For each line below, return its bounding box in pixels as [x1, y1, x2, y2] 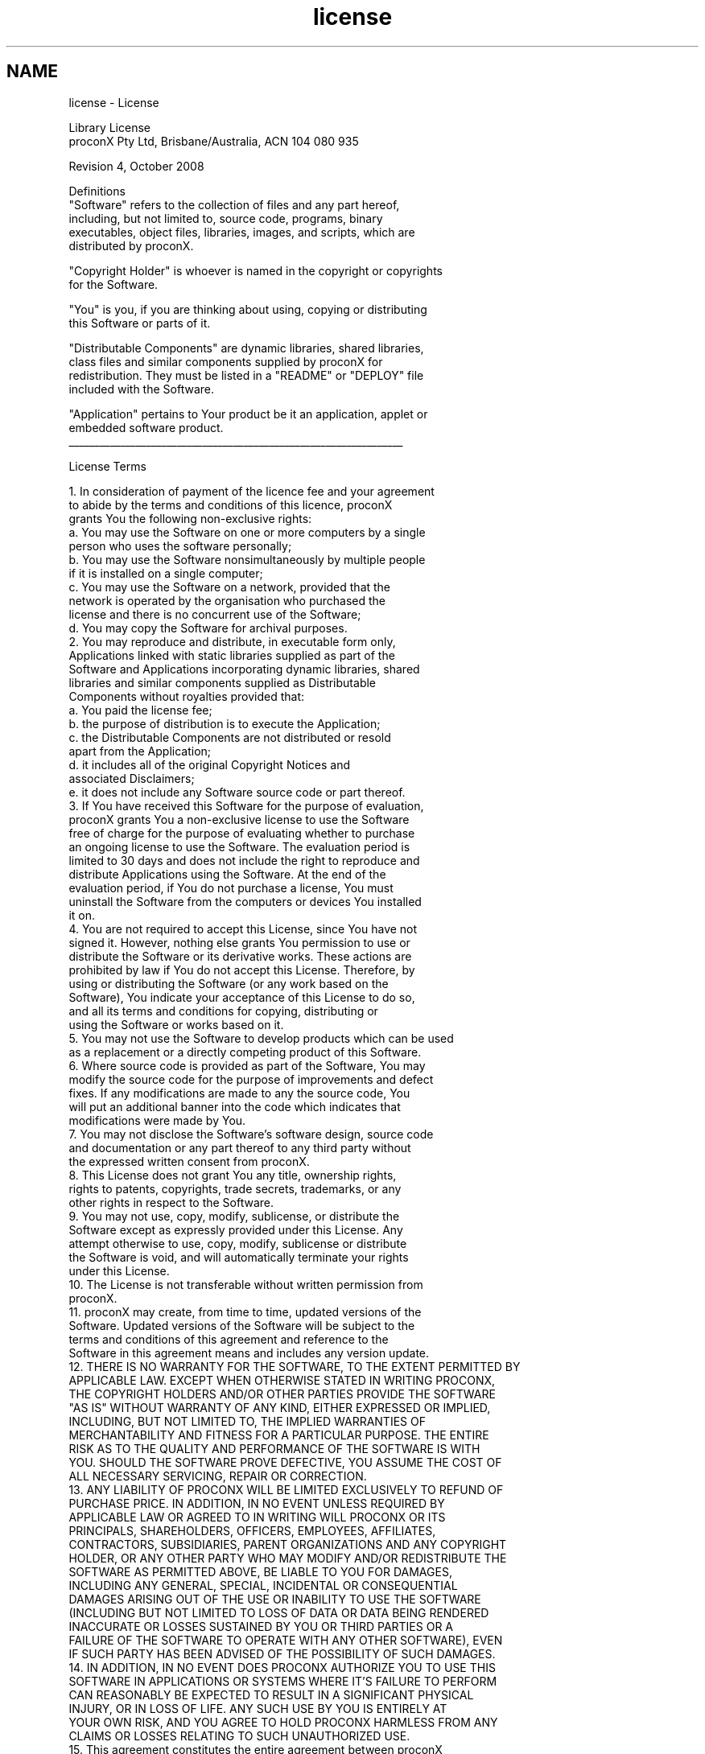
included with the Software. [68, 381, 214, 396]
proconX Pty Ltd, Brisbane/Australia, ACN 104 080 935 [68, 134, 359, 148]
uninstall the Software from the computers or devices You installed [68, 894, 422, 908]
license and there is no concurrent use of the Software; [68, 607, 361, 621]
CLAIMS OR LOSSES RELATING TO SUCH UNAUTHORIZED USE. [68, 1728, 410, 1743]
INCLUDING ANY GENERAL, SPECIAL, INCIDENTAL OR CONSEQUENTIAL [68, 1578, 458, 1592]
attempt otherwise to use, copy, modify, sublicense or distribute [68, 1236, 407, 1250]
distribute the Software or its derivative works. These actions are [68, 949, 412, 963]
